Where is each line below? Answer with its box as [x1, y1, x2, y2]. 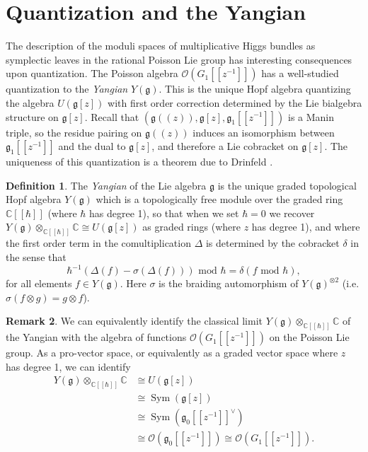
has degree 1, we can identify [6, 359, 131, 373]
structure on [6, 109, 59, 124]
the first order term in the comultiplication [6, 236, 191, 250]
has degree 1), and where [251, 219, 360, 234]
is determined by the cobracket [205, 236, 340, 250]
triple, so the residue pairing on [6, 124, 142, 139]
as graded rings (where [142, 219, 241, 234]
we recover [269, 205, 315, 220]
